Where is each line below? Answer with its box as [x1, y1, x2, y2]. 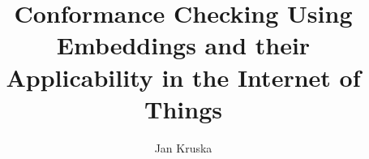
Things [144, 92, 222, 125]
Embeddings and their [56, 28, 311, 62]
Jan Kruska [154, 139, 212, 156]
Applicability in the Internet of [6, 60, 361, 93]
